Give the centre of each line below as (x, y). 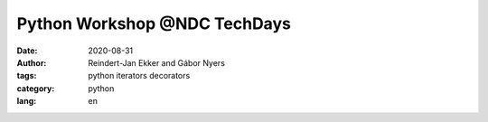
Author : (32, 62)
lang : (27, 101)
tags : (27, 76)
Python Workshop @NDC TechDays (154, 23)
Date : (27, 51)
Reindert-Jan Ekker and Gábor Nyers (157, 62)
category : (36, 88)
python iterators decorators (139, 76)
